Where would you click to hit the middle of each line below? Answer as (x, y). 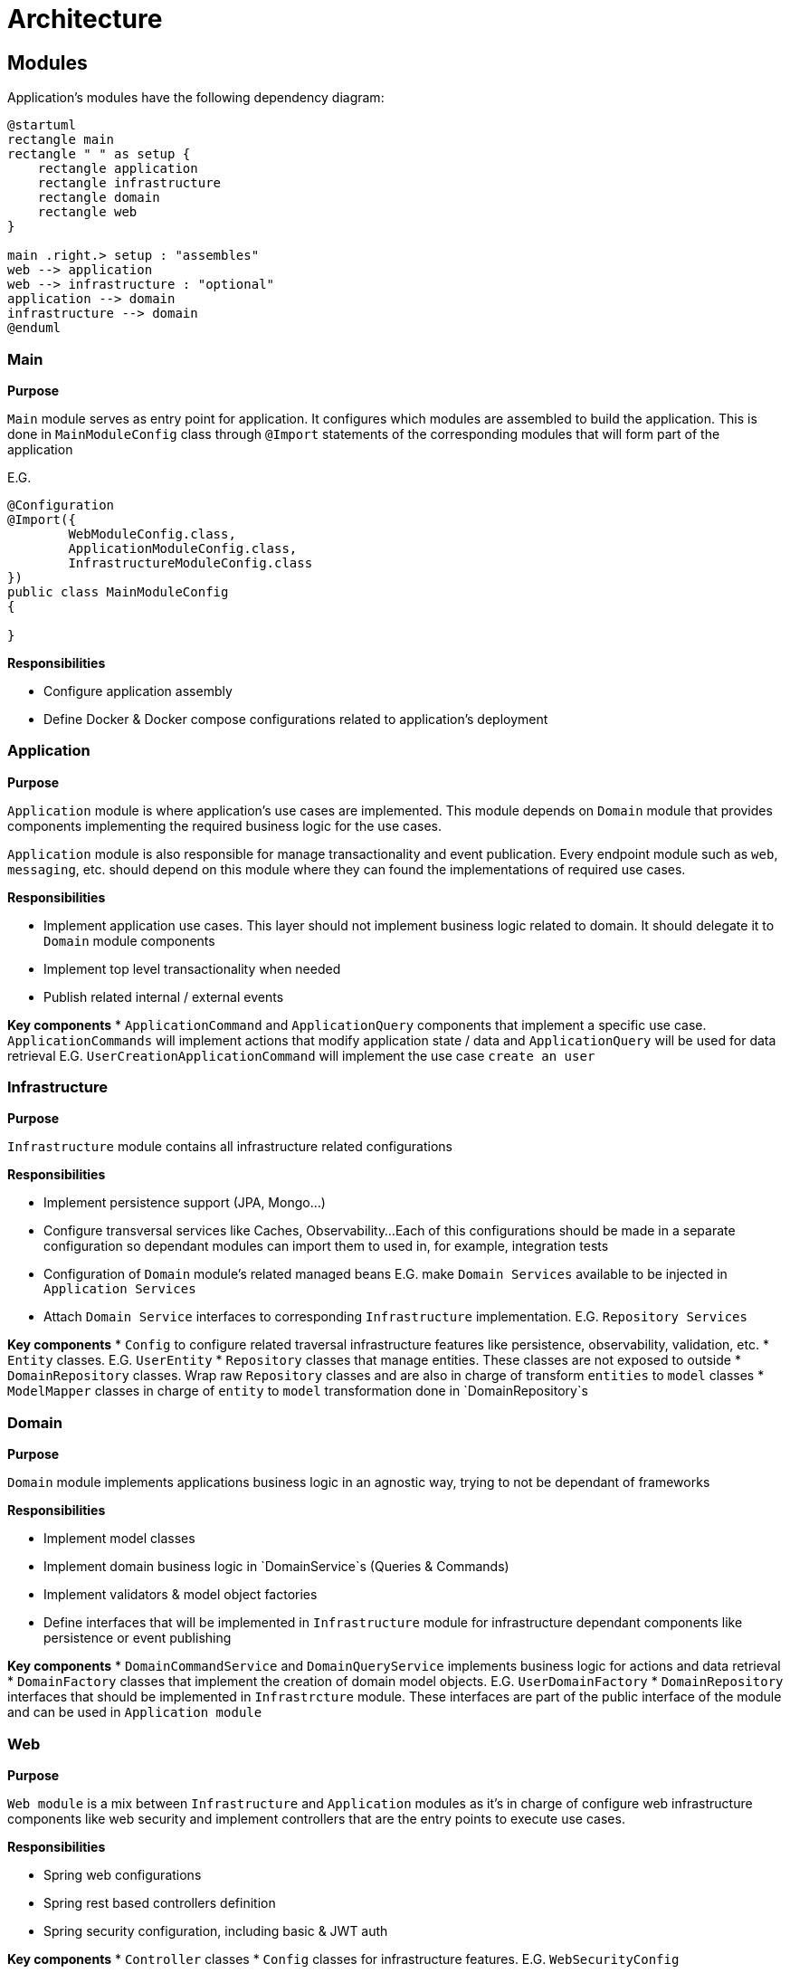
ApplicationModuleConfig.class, (183, 548)
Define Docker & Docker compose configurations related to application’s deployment (296, 719)
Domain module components (129, 940)
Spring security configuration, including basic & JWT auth (216, 1930)
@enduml (34, 328)
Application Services (120, 1289)
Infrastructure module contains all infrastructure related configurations (230, 1147)
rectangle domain (99, 198)
